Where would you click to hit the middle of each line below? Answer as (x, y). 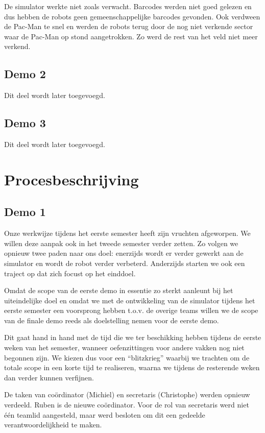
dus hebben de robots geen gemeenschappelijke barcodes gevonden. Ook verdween (132, 16)
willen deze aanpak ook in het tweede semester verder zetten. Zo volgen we (121, 243)
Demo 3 (25, 123)
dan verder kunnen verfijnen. (49, 377)
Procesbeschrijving (71, 179)
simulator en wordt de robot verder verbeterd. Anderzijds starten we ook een (125, 263)
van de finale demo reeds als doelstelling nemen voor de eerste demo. (112, 320)
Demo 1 (25, 212)
